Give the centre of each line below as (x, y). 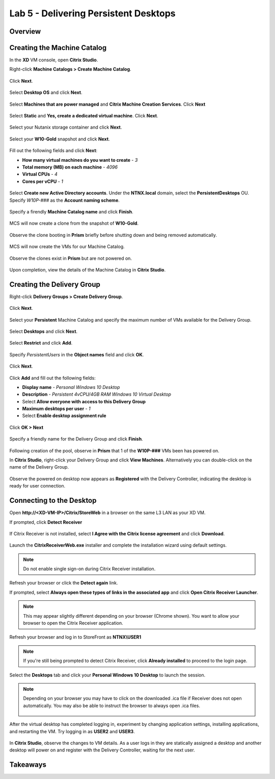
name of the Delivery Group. (39, 467)
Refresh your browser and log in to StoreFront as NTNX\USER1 (75, 637)
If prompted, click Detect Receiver (46, 522)
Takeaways (28, 765)
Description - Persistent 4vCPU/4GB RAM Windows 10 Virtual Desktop (97, 394)
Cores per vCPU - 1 (43, 181)
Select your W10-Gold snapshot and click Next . (60, 139)
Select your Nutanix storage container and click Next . (66, 127)
